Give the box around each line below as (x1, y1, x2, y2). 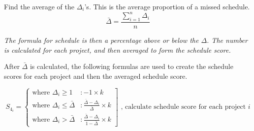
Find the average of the (4, 1, 74, 11)
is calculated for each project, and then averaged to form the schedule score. (4, 44, 231, 55)
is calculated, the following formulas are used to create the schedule (30, 61, 233, 71)
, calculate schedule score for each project (121, 103, 246, 111)
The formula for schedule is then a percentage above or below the (4, 34, 199, 45)
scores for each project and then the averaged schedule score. (4, 70, 188, 81)
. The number (207, 34, 248, 45)
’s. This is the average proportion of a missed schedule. (84, 1, 250, 11)
